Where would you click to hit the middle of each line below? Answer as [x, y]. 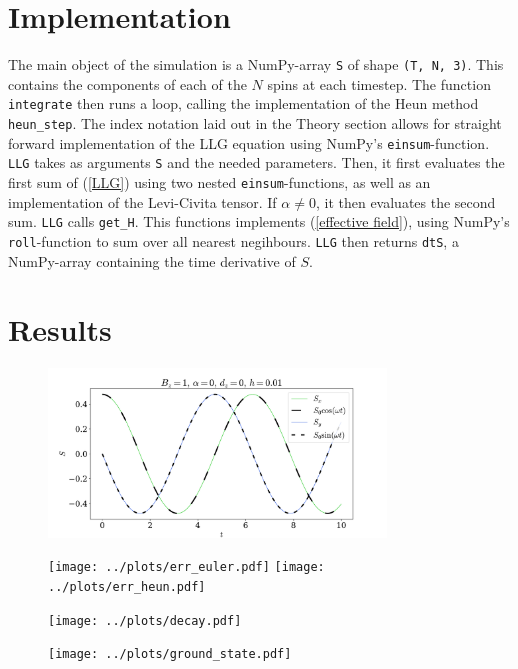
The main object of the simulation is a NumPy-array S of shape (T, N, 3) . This [256, 64]
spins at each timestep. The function [379, 83]
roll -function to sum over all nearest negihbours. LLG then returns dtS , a [233, 240]
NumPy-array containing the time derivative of [152, 260]
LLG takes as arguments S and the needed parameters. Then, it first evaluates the [256, 162]
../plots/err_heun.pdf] [127, 587]
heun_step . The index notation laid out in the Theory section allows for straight [255, 123]
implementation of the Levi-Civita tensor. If [142, 201]
